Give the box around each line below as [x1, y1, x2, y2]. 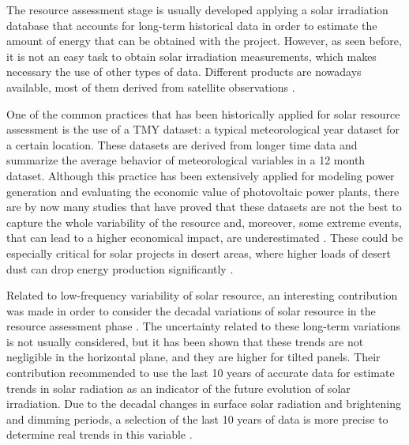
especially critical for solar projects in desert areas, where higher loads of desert [6, 244, 391, 261]
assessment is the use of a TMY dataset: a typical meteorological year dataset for [6, 121, 400, 138]
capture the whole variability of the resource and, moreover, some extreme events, [6, 213, 402, 230]
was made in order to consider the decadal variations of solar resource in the [6, 302, 376, 319]
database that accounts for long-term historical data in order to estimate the [6, 17, 377, 33]
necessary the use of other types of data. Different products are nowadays [6, 63, 362, 80]
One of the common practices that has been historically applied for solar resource [6, 105, 400, 122]
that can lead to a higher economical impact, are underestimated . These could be [6, 229, 403, 246]
